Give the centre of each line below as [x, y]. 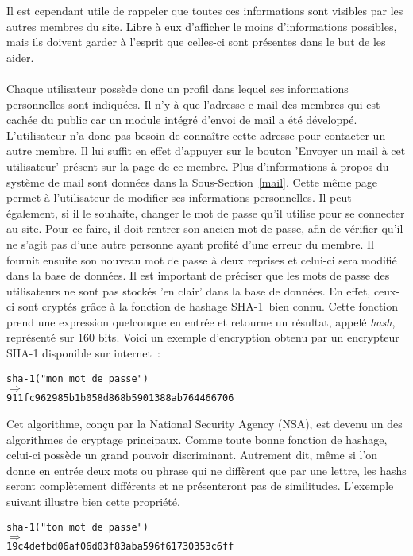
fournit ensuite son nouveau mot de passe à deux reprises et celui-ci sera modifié [202, 259]
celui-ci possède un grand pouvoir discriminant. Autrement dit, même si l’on [192, 455]
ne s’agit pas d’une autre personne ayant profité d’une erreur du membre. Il [190, 243]
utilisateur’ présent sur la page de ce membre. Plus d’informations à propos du [198, 166]
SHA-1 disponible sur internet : [83, 353]
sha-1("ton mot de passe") [77, 527]
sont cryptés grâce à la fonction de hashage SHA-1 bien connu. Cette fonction [208, 306]
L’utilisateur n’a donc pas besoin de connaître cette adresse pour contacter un [196, 135]
